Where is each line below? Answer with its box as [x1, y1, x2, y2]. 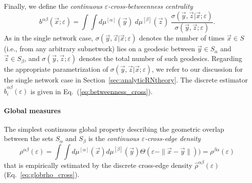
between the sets [4, 133, 53, 143]
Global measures [4, 105, 61, 115]
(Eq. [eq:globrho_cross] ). [4, 169, 80, 180]
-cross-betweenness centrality [108, 1, 193, 11]
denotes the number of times [139, 33, 225, 43]
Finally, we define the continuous [4, 1, 103, 11]
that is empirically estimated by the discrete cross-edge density [4, 160, 193, 170]
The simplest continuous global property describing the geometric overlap [4, 123, 225, 134]
